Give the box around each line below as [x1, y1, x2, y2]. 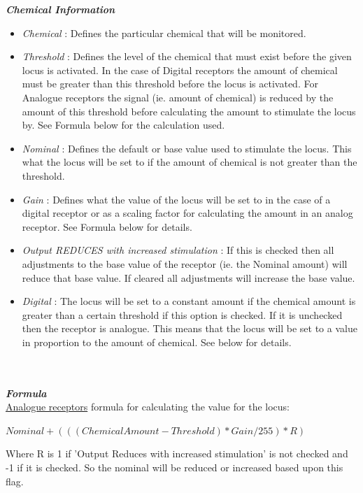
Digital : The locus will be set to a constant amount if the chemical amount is [22, 294, 356, 308]
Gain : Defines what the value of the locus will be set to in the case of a [22, 192, 331, 206]
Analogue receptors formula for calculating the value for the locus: [6, 399, 290, 414]
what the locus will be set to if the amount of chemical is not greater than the [22, 155, 357, 169]
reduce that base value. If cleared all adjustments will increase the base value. [22, 270, 355, 285]
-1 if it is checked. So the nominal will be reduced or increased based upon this [6, 460, 343, 475]
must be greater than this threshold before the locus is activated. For [22, 76, 318, 91]
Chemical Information [6, 2, 115, 16]
